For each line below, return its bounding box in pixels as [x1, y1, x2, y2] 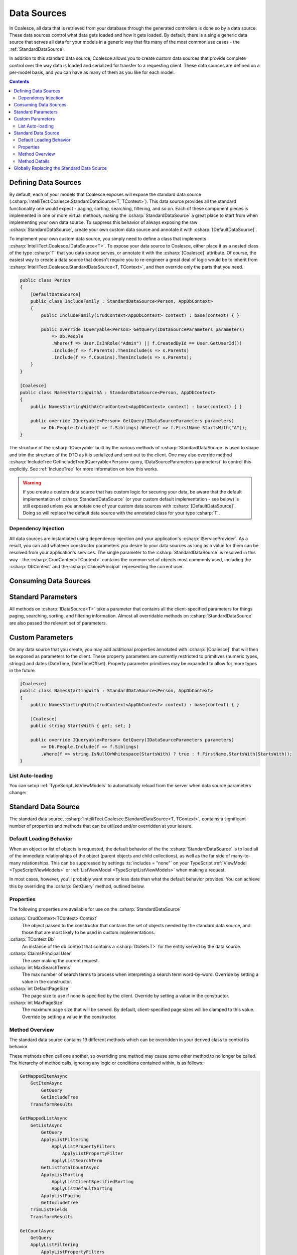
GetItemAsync [30, 1080, 63, 1086]
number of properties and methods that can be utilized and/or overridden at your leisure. [9, 823, 193, 829]
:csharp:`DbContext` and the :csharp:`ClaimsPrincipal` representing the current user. [9, 564, 184, 570]
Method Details [18, 158, 50, 164]
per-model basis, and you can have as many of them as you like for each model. [9, 69, 175, 75]
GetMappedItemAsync [20, 1073, 68, 1079]
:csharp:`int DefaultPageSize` [9, 985, 70, 991]
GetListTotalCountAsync [41, 1165, 100, 1171]
